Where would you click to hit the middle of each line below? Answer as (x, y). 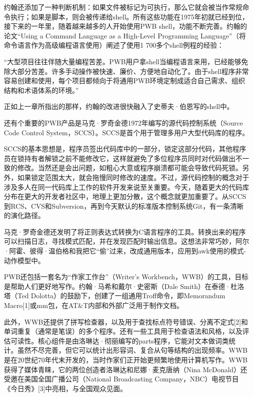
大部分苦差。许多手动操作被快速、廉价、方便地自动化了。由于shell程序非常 (130, 71)
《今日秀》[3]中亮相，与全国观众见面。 (65, 388)
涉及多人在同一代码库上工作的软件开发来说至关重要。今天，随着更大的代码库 (126, 187)
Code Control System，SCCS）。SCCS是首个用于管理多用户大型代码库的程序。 (126, 132)
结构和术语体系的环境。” (41, 90)
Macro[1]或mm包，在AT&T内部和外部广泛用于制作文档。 (94, 305)
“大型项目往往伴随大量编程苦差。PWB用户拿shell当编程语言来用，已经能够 (123, 61)
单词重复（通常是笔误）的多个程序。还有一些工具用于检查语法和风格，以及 (123, 331)
